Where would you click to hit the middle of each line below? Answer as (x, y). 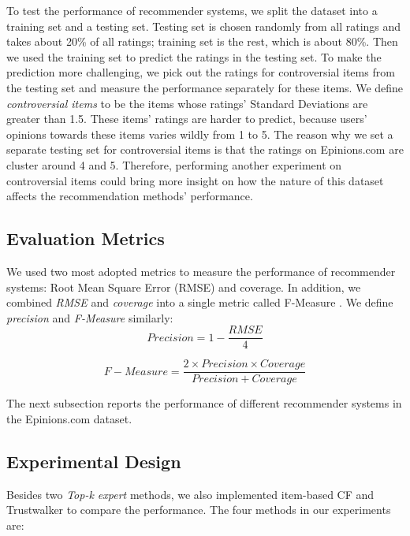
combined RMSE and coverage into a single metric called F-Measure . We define (200, 302)
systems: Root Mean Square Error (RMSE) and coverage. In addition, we (184, 287)
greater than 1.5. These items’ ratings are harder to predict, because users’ (187, 119)
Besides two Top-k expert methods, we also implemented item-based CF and (190, 494)
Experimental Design (94, 461)
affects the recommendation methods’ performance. (130, 196)
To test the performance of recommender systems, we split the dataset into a (192, 10)
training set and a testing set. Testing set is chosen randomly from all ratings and (204, 26)
